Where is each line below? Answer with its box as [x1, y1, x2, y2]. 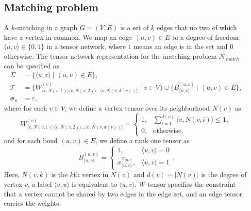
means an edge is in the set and [134, 41, 228, 51]
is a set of [120, 22, 149, 32]
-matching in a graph [15, 22, 78, 32]
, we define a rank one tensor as [95, 135, 190, 146]
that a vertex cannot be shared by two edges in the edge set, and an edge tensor [4, 188, 243, 198]
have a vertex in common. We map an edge [4, 32, 133, 42]
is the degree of [201, 169, 247, 179]
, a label [28, 179, 52, 189]
